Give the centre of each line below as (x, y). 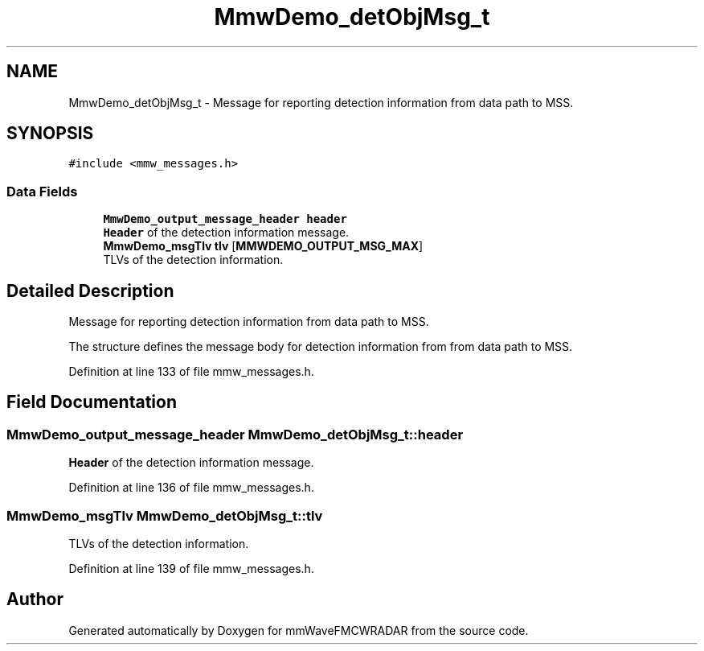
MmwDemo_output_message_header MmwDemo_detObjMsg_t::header (235, 434)
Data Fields (42, 191)
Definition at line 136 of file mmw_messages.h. (191, 488)
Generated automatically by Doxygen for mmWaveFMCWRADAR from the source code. (299, 630)
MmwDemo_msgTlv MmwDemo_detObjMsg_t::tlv (165, 515)
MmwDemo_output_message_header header (225, 219)
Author (35, 599)
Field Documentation (92, 402)
